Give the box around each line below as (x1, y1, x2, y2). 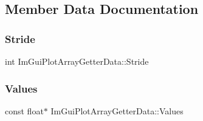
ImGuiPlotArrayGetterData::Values (50, 104, 184, 117)
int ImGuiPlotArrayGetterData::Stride (5, 55, 149, 67)
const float (5, 104, 44, 117)
